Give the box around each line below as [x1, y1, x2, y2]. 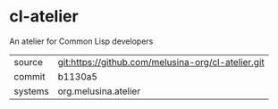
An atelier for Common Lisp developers [9, 36, 154, 46]
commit [13, 70, 46, 82]
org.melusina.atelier [57, 85, 141, 97]
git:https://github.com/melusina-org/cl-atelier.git [57, 55, 265, 68]
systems [13, 85, 49, 97]
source [13, 55, 43, 68]
